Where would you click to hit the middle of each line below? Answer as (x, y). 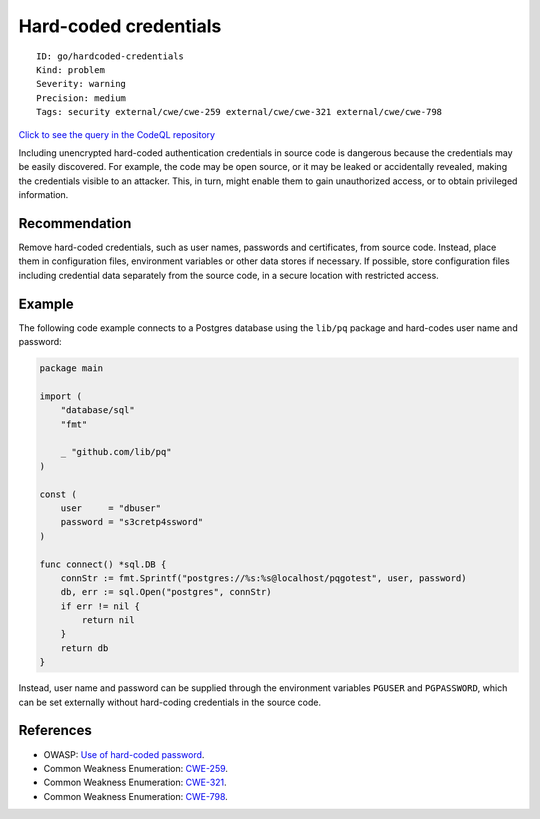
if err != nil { (100, 606)
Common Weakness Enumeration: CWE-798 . (136, 796)
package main (71, 368)
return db (84, 648)
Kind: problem (70, 69)
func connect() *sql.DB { (103, 564)
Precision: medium (81, 98)
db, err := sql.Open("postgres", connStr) (166, 592)
